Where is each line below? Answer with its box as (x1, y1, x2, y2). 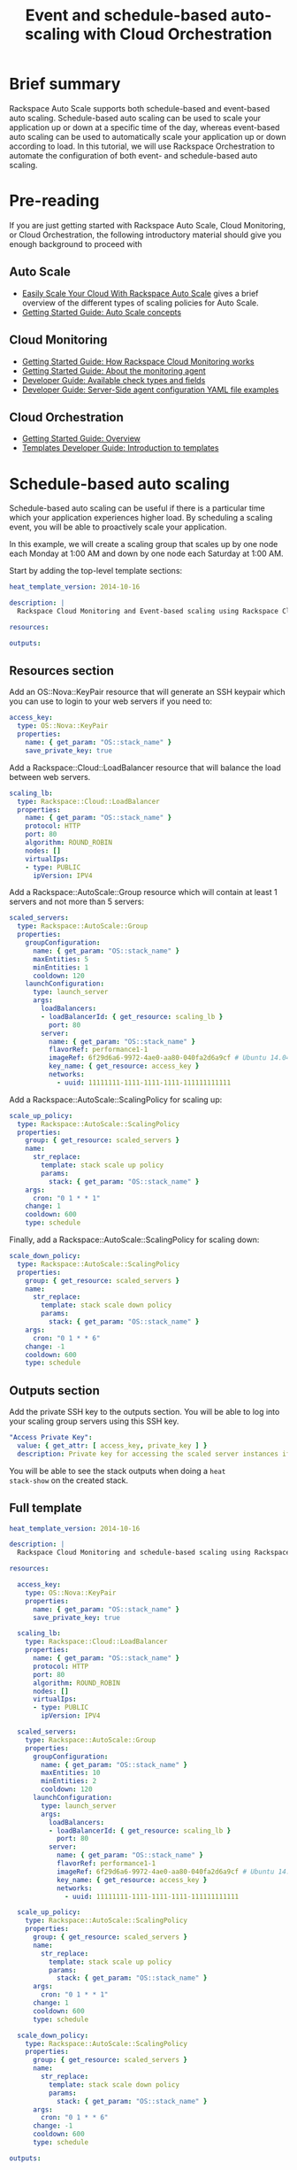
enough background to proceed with (9, 238, 143, 249)
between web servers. (9, 771, 91, 782)
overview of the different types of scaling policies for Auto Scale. (21, 297, 259, 308)
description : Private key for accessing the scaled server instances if (17, 1449, 291, 1458)
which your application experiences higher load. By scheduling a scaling (9, 513, 273, 523)
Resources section (9, 663, 115, 678)
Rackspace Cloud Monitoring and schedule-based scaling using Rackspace (17, 1548, 291, 1557)
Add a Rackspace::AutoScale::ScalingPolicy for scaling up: (9, 1094, 223, 1105)
